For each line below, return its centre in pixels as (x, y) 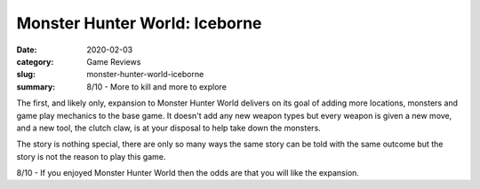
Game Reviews (114, 61)
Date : (27, 50)
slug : (26, 75)
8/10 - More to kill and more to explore (156, 87)
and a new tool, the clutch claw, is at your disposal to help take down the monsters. (169, 128)
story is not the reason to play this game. (91, 156)
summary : (36, 87)
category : (35, 61)
